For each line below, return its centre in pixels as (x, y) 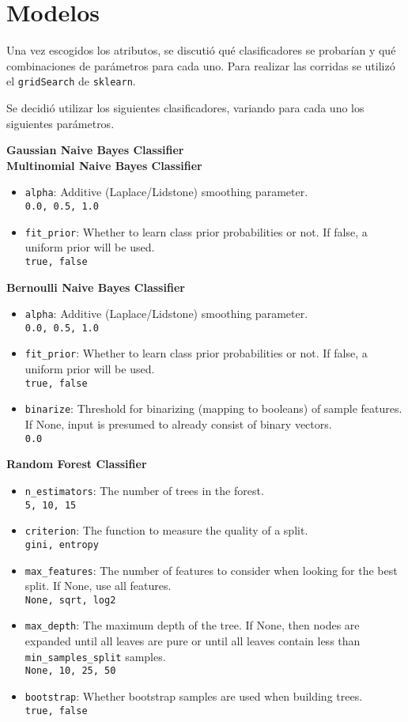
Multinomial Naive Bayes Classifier (104, 165)
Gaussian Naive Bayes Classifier (95, 150)
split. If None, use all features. (98, 586)
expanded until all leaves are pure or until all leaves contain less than (193, 641)
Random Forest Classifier (77, 464)
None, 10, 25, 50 (70, 671)
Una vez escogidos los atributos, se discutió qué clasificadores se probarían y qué (201, 50)
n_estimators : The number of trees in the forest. (144, 490)
